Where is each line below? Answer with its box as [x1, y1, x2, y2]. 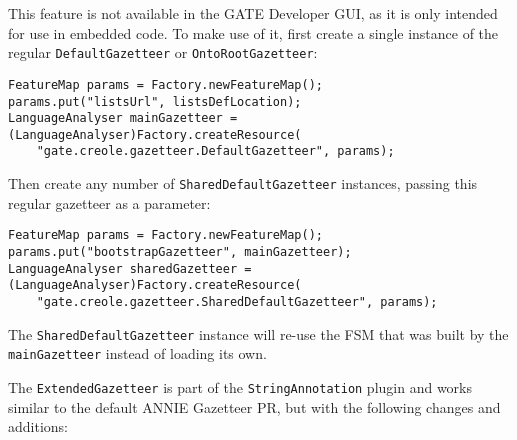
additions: [8, 416, 68, 437]
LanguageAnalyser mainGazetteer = [8, 111, 238, 126]
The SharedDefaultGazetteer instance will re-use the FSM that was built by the [8, 323, 509, 344]
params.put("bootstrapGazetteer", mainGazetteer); [8, 245, 352, 260]
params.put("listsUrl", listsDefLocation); [8, 94, 302, 109]
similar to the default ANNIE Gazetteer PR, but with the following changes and [8, 396, 501, 417]
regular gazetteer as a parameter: [8, 192, 211, 213]
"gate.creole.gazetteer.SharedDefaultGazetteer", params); [36, 295, 438, 309]
